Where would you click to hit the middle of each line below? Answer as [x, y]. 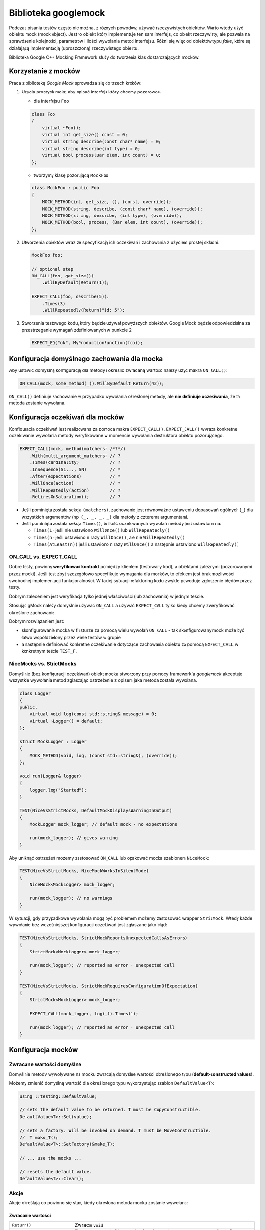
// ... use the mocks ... [51, 1158]
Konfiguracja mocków [43, 1050]
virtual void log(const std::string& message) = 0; [93, 714]
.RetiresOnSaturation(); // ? [75, 497]
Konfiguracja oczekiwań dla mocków [66, 417]
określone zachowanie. [33, 612]
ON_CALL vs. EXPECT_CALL [43, 557]
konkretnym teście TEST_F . [49, 651]
